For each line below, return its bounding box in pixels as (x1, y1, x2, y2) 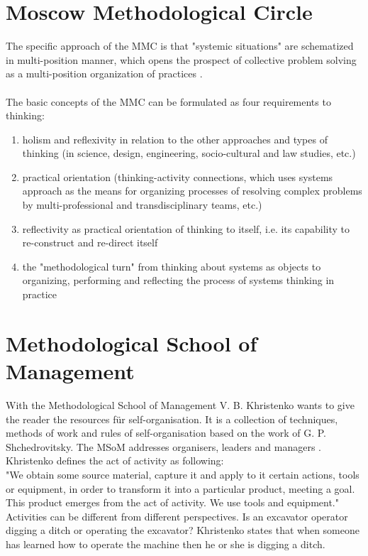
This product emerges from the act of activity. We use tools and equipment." (6, 495, 339, 510)
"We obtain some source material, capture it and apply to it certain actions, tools (6, 467, 359, 481)
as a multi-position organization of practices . (6, 66, 203, 81)
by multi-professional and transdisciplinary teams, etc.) (22, 197, 262, 212)
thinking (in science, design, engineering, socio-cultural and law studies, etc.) (22, 146, 356, 160)
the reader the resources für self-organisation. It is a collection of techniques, (6, 411, 338, 426)
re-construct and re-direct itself (22, 235, 158, 250)
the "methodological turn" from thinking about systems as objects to (22, 258, 321, 273)
